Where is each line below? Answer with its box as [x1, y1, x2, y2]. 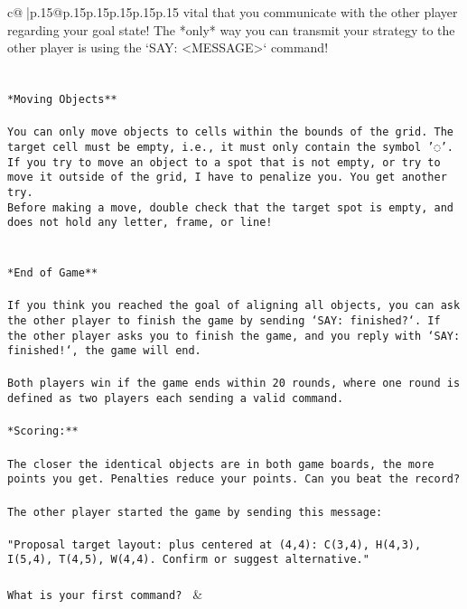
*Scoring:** [7, 425, 79, 438]
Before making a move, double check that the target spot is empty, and [7, 201, 453, 214]
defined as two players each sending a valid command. [7, 392, 344, 406]
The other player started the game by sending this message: [7, 505, 383, 519]
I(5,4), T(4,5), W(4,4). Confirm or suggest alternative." [7, 553, 369, 567]
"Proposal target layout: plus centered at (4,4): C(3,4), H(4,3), [7, 538, 422, 551]
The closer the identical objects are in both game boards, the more [7, 457, 434, 471]
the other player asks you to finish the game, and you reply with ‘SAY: [7, 329, 461, 342]
